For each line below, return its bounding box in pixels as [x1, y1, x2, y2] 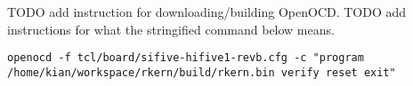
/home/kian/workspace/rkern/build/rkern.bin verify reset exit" [7, 66, 396, 79]
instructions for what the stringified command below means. [7, 20, 335, 38]
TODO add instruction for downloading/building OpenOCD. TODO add [7, 3, 407, 20]
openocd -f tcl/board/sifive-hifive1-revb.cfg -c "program [7, 51, 364, 65]
